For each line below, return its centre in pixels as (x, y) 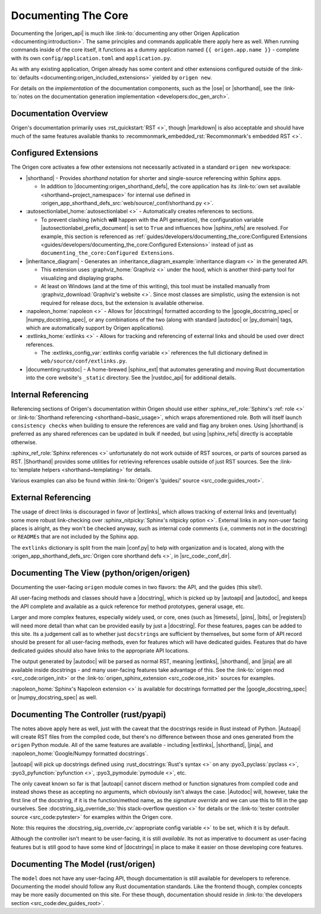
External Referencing (51, 498)
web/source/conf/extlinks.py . (84, 361)
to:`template (26, 469)
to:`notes (22, 97)
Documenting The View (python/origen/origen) (100, 573)
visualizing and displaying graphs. (82, 278)
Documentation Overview (59, 114)
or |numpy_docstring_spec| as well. (54, 697)
